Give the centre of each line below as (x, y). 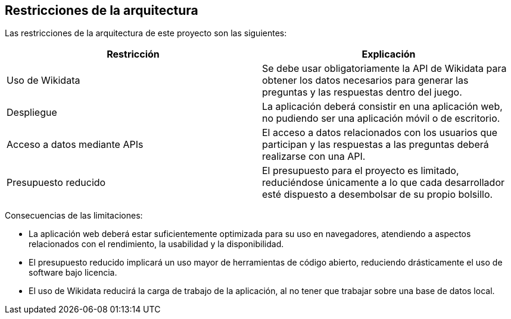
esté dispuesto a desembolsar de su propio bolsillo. (378, 195)
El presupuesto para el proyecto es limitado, (361, 171)
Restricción (133, 54)
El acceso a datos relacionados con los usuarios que (380, 133)
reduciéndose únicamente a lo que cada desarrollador (384, 183)
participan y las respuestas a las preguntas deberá (376, 145)
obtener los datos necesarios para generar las (365, 80)
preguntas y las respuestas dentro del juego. (362, 92)
